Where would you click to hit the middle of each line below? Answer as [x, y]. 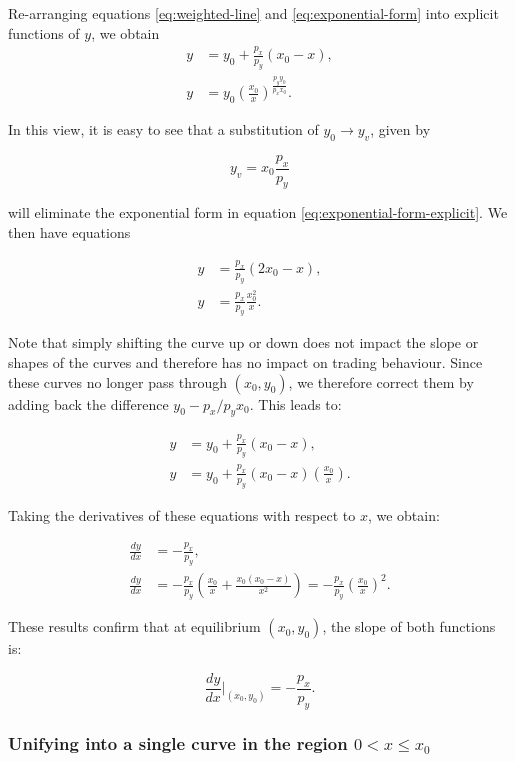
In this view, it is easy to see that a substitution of [163, 129]
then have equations [69, 232]
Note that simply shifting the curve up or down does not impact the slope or [243, 342]
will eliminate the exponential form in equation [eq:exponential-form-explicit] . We [258, 212]
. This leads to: [295, 403]
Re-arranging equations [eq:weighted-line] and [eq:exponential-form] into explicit [253, 13]
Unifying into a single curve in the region [178, 743]
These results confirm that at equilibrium [134, 626]
